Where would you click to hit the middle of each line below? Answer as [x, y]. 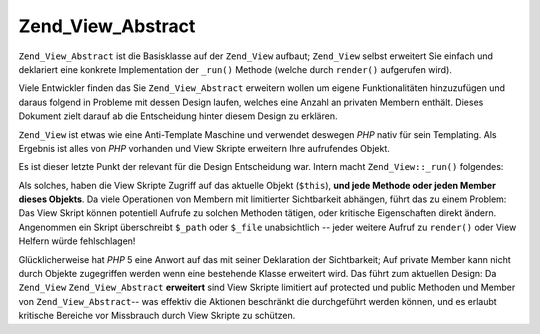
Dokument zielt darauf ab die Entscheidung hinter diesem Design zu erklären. [178, 116]
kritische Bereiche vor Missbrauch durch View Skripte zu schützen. [157, 316]
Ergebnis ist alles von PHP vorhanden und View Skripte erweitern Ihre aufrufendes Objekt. [204, 148]
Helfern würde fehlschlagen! [77, 241]
